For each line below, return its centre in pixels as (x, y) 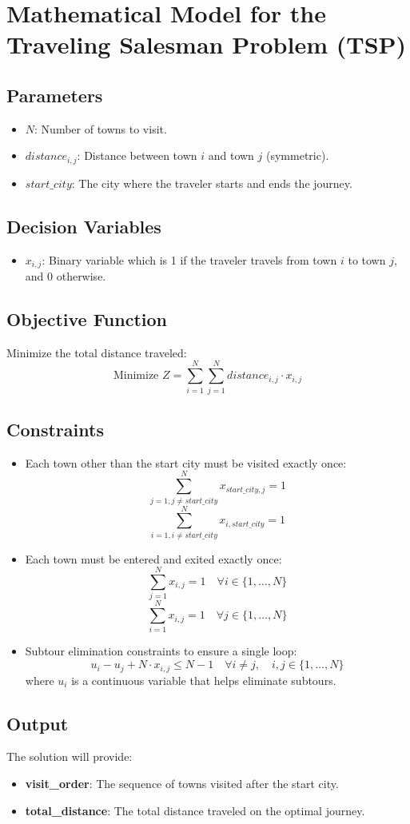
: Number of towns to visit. (101, 128)
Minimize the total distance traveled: (97, 352)
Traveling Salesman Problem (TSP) (207, 44)
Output (38, 723)
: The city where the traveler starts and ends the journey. (212, 183)
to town (367, 259)
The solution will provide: (70, 756)
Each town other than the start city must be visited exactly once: (186, 462)
